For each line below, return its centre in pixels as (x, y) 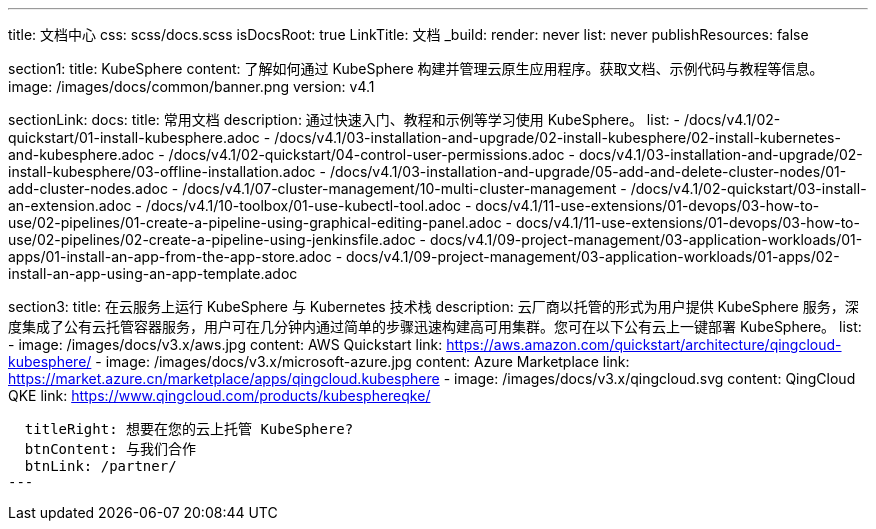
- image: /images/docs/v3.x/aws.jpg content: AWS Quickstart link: (225, 344)
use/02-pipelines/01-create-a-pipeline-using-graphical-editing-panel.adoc (255, 222)
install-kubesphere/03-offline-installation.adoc (162, 171)
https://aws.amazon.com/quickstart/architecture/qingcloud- (644, 344)
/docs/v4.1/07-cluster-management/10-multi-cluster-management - (404, 188)
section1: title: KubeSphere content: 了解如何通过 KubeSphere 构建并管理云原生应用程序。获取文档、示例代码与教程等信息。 (416, 68)
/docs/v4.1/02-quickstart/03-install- (748, 188)
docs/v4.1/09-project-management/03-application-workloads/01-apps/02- (593, 256)
